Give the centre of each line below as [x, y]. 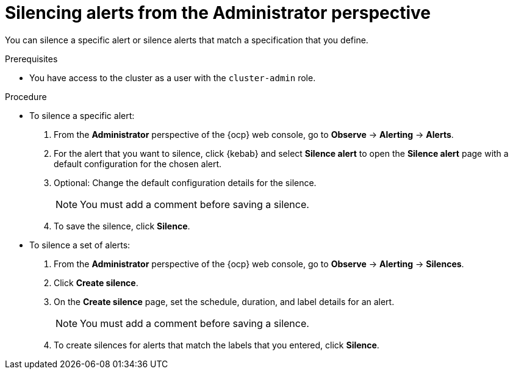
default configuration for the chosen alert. [138, 164]
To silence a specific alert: [82, 115]
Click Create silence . [96, 282]
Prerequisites [31, 59]
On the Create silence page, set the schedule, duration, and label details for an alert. [224, 301]
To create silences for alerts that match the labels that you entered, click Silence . [217, 345]
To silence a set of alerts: [80, 245]
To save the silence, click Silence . [122, 226]
